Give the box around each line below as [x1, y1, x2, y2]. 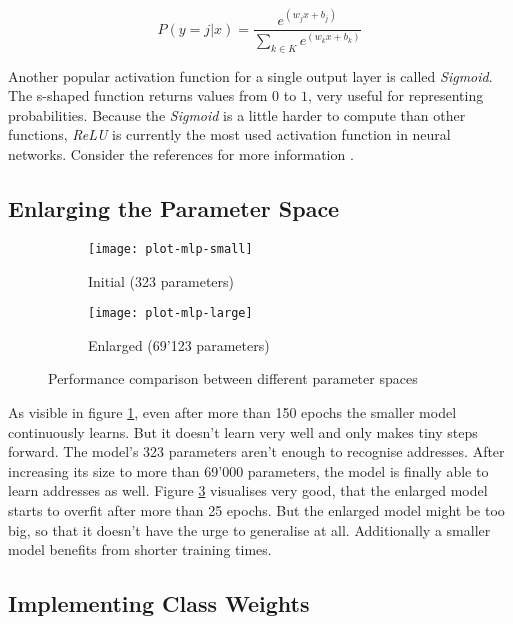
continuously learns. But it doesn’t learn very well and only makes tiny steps [8, 421, 478, 442]
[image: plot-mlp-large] [88, 306, 253, 321]
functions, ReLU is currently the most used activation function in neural [8, 124, 451, 145]
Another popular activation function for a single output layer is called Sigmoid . [8, 65, 493, 86]
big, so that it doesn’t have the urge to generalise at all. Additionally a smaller [8, 519, 491, 540]
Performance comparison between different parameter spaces [48, 368, 418, 389]
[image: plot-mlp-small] [88, 241, 253, 256]
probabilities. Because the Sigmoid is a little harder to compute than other [8, 104, 466, 125]
